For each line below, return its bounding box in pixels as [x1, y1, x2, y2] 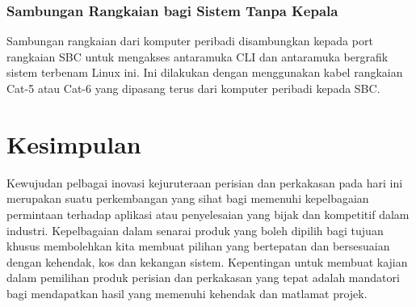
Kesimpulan [6, 127, 141, 160]
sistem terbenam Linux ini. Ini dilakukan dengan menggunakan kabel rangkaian [6, 64, 403, 81]
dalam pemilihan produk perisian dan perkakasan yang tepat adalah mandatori [6, 269, 400, 286]
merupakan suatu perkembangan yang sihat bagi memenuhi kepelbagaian [6, 190, 369, 207]
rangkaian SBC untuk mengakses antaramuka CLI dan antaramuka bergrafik [6, 48, 389, 65]
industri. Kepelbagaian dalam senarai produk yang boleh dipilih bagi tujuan [6, 221, 384, 238]
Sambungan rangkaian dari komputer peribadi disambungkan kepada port [6, 32, 373, 49]
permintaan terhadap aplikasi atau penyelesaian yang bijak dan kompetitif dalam [6, 205, 410, 222]
